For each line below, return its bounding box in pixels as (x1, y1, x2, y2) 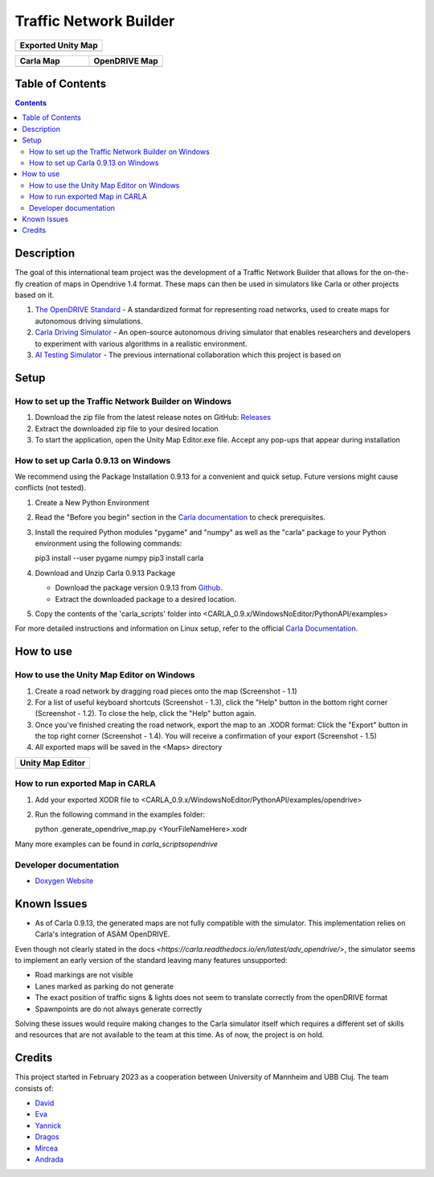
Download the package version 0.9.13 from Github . (55, 583, 223, 593)
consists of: (14, 1083, 54, 1093)
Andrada (35, 1154, 64, 1164)
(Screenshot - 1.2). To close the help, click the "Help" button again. (35, 709, 257, 718)
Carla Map (19, 55, 60, 66)
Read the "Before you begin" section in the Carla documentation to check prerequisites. (35, 512, 325, 522)
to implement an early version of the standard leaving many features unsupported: (14, 956, 288, 965)
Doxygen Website (35, 875, 94, 885)
